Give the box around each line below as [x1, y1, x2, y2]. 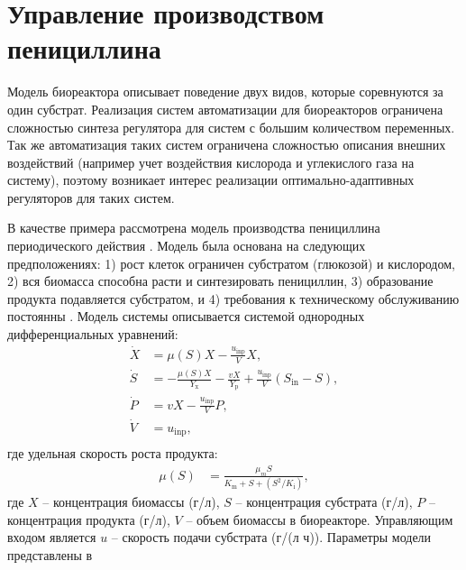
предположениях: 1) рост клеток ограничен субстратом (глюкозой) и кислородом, [7, 253, 455, 272]
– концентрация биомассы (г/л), [42, 492, 220, 511]
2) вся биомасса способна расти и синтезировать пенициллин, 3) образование [7, 271, 434, 290]
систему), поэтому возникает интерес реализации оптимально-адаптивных [7, 170, 415, 189]
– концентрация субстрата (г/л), [235, 492, 413, 511]
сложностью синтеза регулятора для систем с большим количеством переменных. [7, 117, 455, 136]
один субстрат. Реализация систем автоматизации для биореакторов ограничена [7, 99, 443, 118]
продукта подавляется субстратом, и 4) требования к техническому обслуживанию [7, 289, 460, 308]
